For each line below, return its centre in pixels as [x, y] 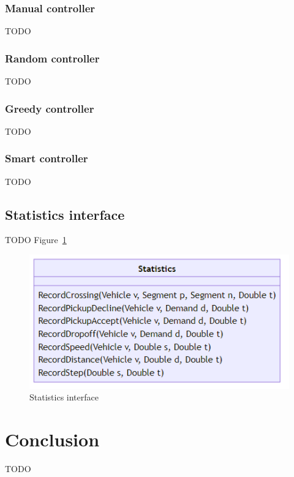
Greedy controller [50, 108]
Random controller [52, 58]
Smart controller [47, 158]
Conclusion [52, 439]
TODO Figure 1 [36, 240]
